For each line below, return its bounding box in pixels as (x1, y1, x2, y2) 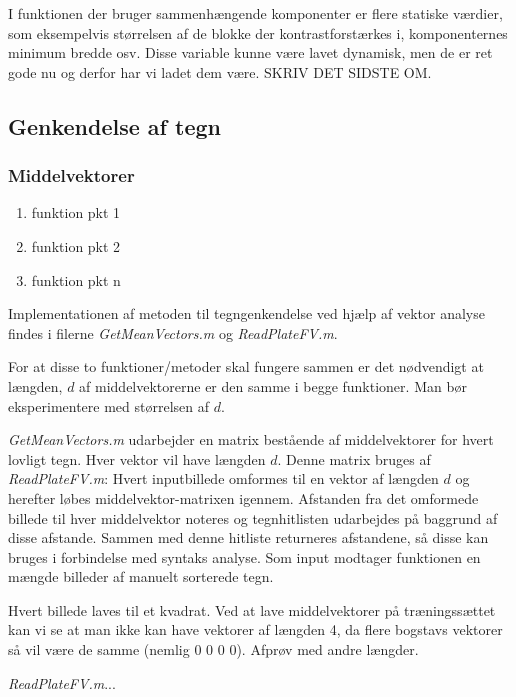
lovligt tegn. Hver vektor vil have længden (8, 448, 266, 469)
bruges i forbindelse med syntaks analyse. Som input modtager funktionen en (8, 546, 481, 567)
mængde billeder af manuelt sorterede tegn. (8, 566, 274, 587)
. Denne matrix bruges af (277, 448, 431, 469)
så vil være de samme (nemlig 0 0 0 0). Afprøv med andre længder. (8, 639, 419, 660)
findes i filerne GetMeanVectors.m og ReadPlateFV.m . (8, 322, 338, 343)
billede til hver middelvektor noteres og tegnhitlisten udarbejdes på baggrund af (8, 507, 498, 528)
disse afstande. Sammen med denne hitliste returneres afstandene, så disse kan (8, 527, 489, 548)
